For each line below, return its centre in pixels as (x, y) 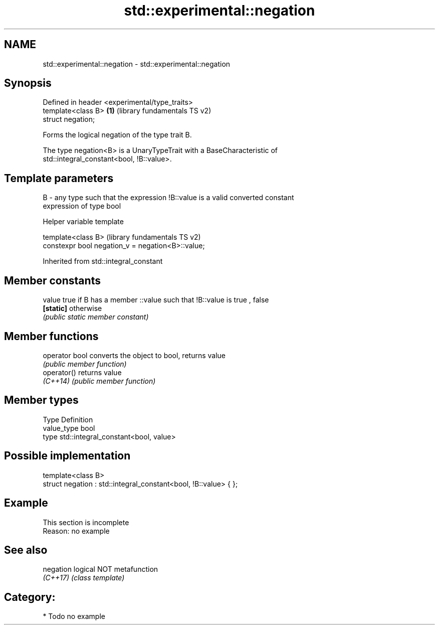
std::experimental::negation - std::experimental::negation (137, 64)
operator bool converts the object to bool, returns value (134, 355)
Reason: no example (76, 531)
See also (26, 550)
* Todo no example (74, 616)
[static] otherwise (72, 308)
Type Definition (68, 419)
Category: (30, 597)
